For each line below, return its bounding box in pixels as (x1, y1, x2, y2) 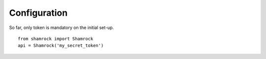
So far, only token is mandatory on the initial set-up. (9, 25, 114, 30)
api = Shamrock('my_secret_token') (18, 43, 104, 49)
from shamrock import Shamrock (18, 36, 94, 41)
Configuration (9, 7, 68, 18)
